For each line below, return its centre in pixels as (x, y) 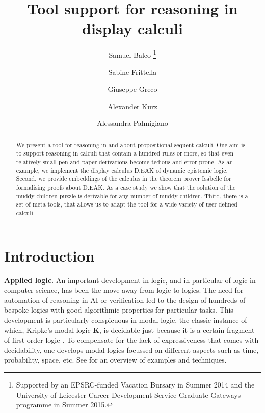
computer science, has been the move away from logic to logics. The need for (124, 290)
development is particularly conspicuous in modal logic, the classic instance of (126, 319)
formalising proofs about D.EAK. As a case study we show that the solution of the (126, 187)
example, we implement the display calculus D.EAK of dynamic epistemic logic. (122, 170)
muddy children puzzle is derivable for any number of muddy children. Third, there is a (132, 196)
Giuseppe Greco (132, 89)
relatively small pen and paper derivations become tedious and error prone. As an (125, 162)
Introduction (49, 255)
